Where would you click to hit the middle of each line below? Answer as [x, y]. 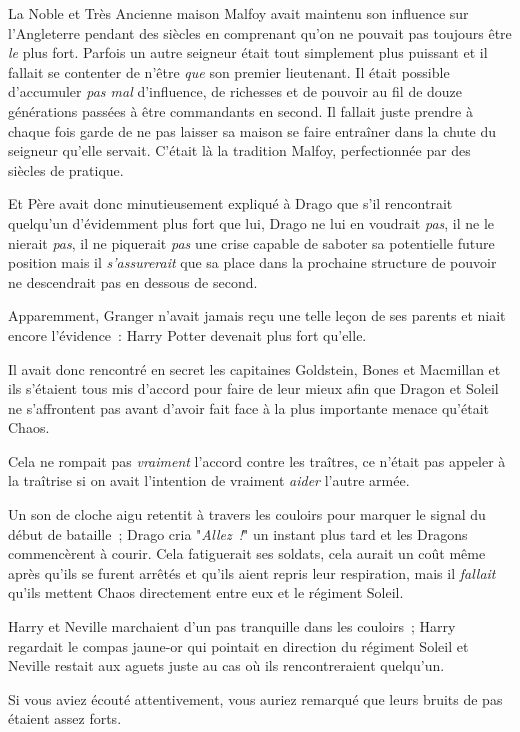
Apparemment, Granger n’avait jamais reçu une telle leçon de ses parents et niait [257, 315]
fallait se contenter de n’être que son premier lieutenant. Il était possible [229, 71]
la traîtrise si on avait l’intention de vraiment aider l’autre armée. [209, 480]
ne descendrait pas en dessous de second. [133, 281]
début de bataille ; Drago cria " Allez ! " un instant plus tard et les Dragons [238, 533]
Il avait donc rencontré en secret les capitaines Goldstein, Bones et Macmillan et [254, 368]
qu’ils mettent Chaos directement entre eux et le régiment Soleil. [206, 592]
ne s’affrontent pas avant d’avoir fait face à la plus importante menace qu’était [248, 407]
